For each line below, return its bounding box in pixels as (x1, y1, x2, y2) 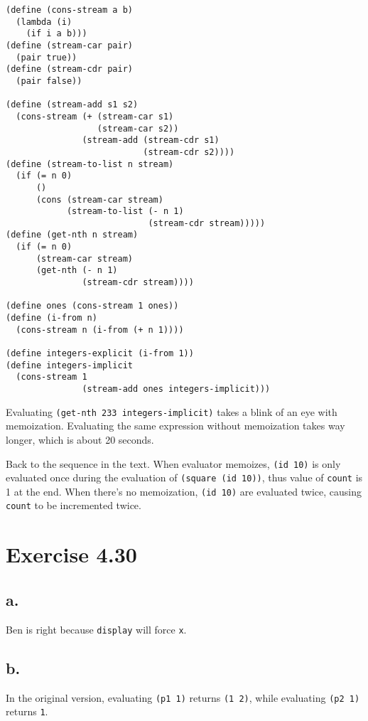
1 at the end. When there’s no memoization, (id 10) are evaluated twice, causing (6, 484, 362, 498)
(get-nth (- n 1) (36, 265, 118, 276)
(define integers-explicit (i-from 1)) (6, 348, 194, 359)
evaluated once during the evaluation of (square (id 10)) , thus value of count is (6, 470, 363, 485)
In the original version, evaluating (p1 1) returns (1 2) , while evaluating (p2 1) (6, 690, 360, 705)
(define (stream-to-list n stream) (6, 159, 174, 169)
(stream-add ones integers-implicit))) (82, 384, 271, 394)
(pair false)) (16, 75, 82, 86)
